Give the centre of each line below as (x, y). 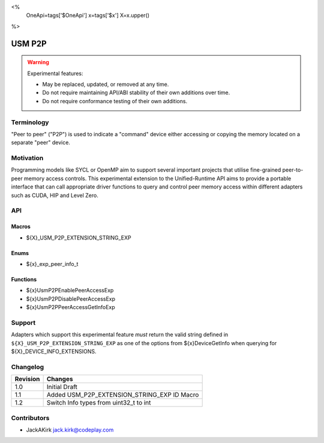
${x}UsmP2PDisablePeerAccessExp (71, 299)
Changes (60, 379)
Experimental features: (55, 73)
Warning (38, 62)
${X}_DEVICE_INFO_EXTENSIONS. (54, 352)
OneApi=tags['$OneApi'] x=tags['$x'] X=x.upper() (88, 16)
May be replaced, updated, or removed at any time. (106, 84)
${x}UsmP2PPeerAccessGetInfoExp (70, 307)
